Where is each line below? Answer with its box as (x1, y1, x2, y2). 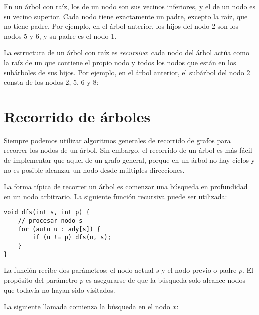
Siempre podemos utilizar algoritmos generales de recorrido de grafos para (4, 135, 231, 145)
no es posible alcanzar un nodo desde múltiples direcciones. (4, 164, 185, 175)
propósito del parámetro (4, 274, 78, 285)
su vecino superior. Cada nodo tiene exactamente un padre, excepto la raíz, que (4, 11, 248, 21)
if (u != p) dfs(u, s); (32, 234, 111, 241)
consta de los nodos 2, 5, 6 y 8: (4, 77, 99, 87)
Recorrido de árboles (4, 106, 151, 126)
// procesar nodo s (18, 217, 83, 225)
